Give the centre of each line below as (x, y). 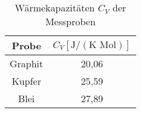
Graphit (27, 63)
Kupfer (26, 81)
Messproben (70, 21)
